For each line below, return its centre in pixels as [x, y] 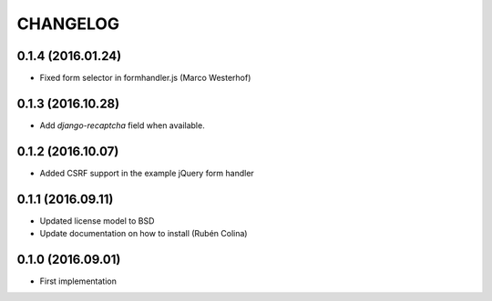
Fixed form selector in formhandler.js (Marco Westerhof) [145, 78]
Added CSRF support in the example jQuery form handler [147, 173]
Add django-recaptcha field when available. [122, 125]
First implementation [78, 281]
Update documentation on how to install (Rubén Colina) [143, 234]
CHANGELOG [68, 24]
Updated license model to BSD [97, 221]
